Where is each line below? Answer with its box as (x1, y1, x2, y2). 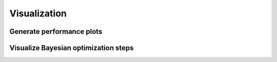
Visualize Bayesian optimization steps (9, 44, 134, 52)
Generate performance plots (9, 27, 103, 36)
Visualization (9, 8, 67, 19)
